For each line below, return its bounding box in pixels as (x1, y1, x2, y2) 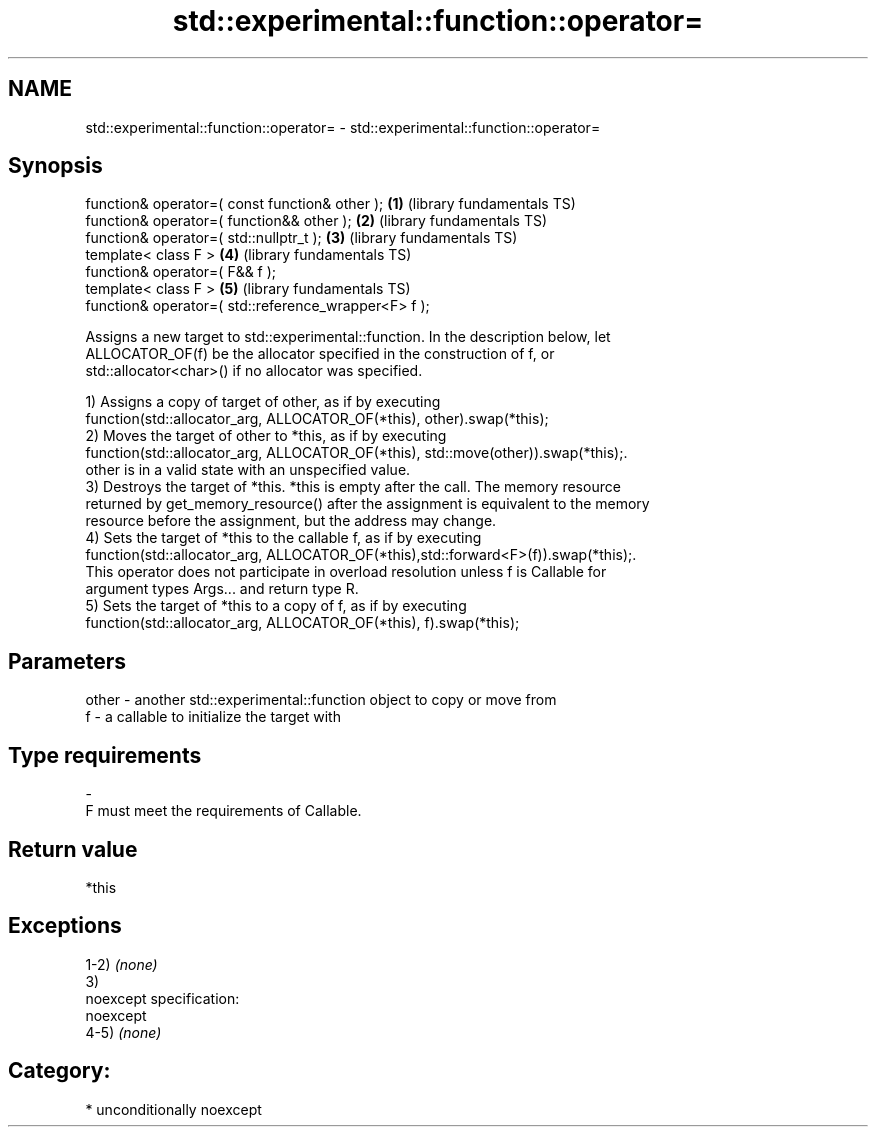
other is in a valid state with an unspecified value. (85, 461, 411, 479)
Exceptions (8, 913, 122, 939)
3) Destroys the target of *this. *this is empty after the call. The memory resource (85, 478, 621, 496)
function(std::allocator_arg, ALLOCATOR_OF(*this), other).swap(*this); (85, 410, 549, 428)
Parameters (8, 648, 126, 674)
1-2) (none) (85, 955, 158, 973)
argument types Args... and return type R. (85, 580, 359, 598)
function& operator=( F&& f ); (85, 263, 277, 281)
